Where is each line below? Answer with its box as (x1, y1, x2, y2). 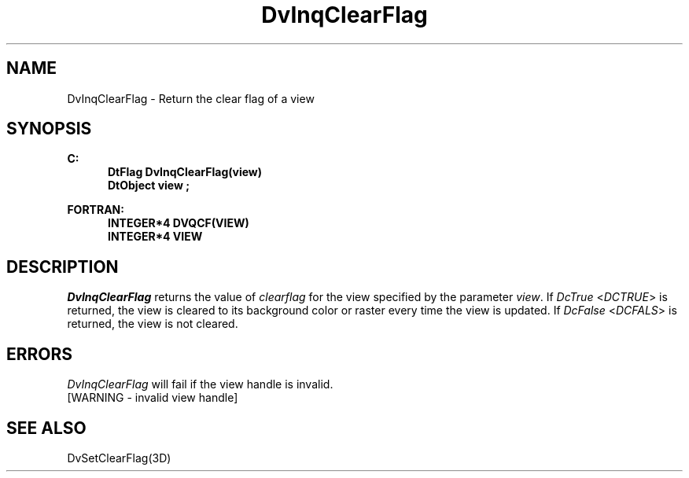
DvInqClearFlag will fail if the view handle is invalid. (67, 377, 333, 392)
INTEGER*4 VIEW (108, 230, 203, 244)
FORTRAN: (67, 203, 124, 217)
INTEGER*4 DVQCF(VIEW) (108, 216, 249, 230)
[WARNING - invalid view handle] (67, 391, 238, 405)
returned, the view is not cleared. (67, 317, 238, 331)
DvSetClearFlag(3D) (67, 450, 171, 465)
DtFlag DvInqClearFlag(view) (108, 165, 263, 179)
